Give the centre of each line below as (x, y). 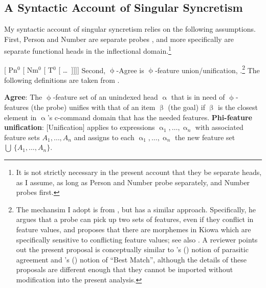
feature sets (22, 137)
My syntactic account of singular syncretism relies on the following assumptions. (130, 29)
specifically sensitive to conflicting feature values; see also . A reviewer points (137, 239)
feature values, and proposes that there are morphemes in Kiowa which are (134, 229)
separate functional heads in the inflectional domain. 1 (88, 50)
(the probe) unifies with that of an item (93, 107)
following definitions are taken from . (62, 80)
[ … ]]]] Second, (82, 70)
